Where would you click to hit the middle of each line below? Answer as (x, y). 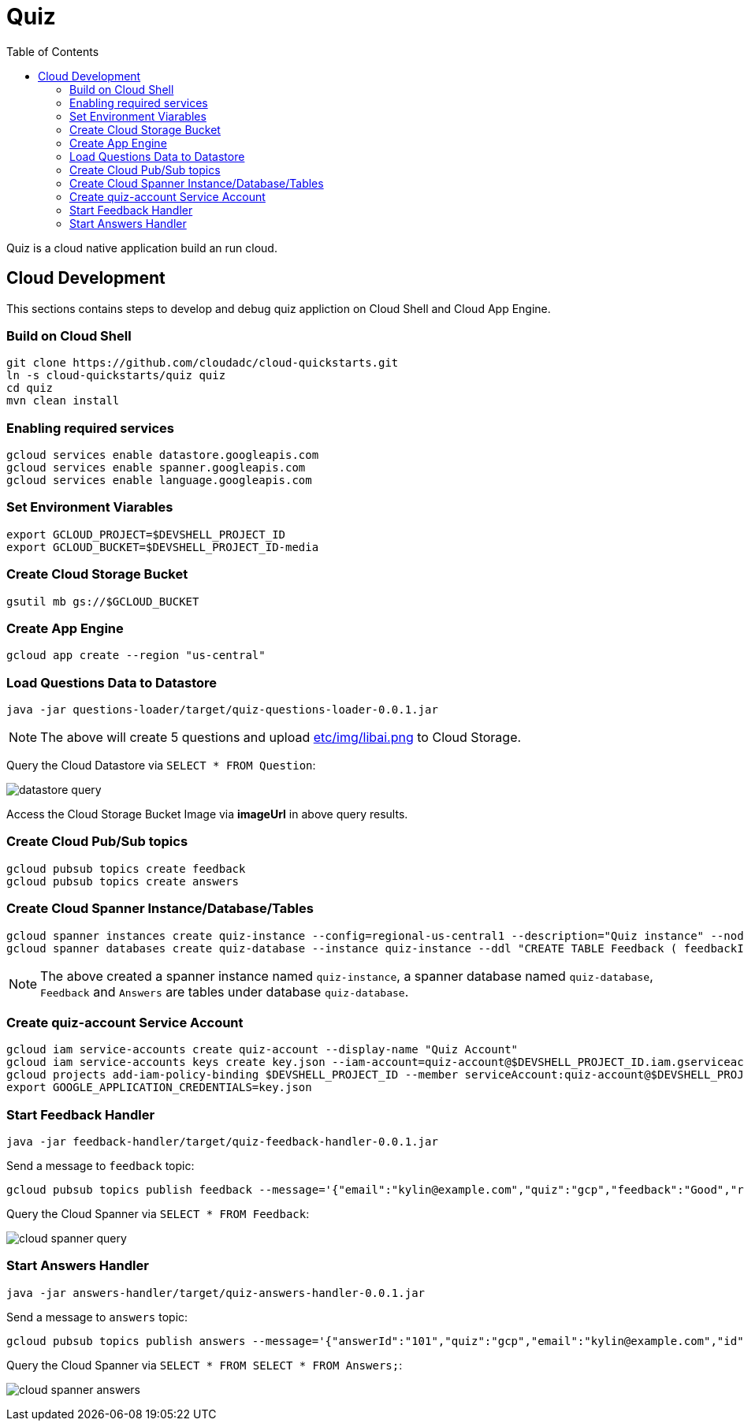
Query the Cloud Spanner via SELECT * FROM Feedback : (158, 1214)
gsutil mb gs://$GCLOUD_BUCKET (103, 601)
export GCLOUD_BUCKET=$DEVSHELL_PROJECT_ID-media (163, 547)
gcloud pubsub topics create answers (123, 881)
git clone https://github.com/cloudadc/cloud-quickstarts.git (203, 363)
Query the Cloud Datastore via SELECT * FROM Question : (161, 766)
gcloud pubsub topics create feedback (126, 868)
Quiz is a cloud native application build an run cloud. (142, 248)
